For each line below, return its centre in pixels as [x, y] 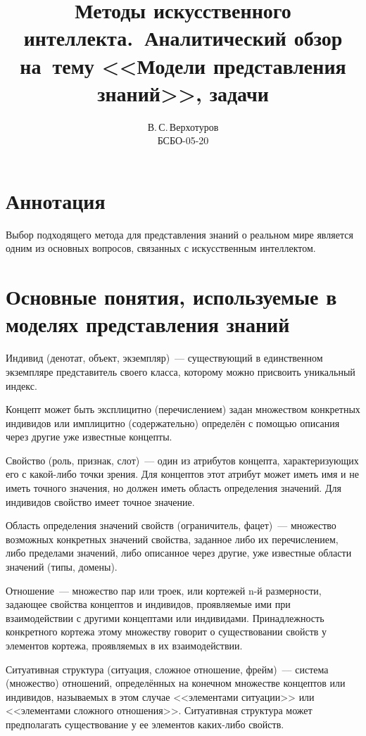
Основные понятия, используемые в [171, 297]
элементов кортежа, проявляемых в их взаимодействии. [124, 645]
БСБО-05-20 [183, 140]
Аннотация [56, 200]
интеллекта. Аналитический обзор [183, 38]
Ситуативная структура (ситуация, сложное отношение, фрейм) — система [167, 669]
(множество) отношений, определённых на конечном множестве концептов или [176, 683]
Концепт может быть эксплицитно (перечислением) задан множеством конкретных [183, 409]
